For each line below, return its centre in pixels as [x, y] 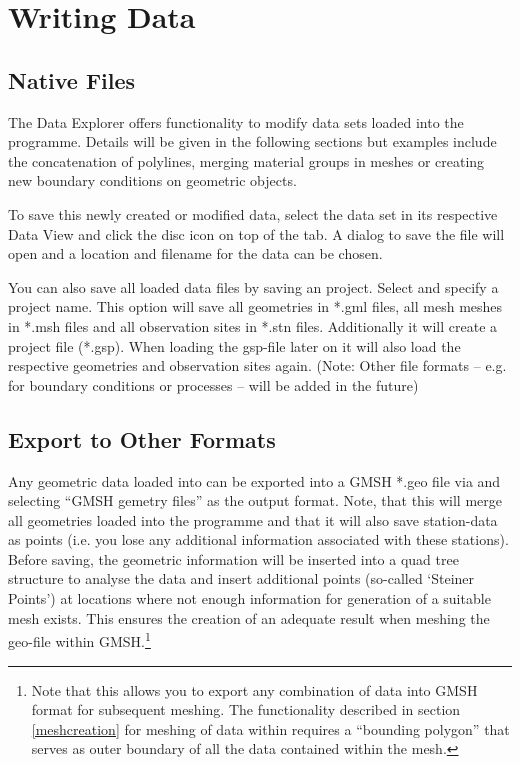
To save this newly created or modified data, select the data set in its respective [253, 213]
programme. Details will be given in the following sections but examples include [252, 141]
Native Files [72, 79]
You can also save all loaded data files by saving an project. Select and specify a [253, 286]
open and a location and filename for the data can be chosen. [195, 253]
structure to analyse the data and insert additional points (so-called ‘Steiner [241, 578]
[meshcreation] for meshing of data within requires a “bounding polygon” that [270, 728]
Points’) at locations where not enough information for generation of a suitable [249, 598]
